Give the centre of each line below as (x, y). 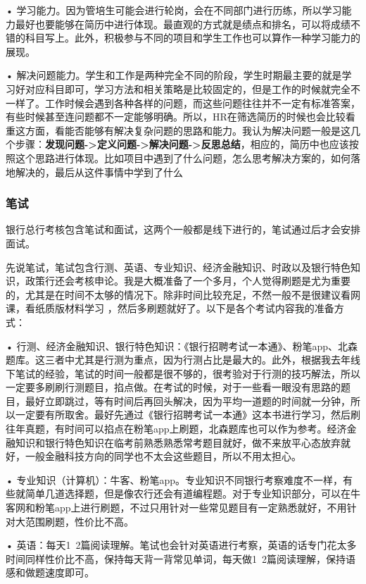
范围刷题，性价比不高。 (79, 521)
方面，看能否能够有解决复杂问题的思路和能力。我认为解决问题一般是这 (188, 130)
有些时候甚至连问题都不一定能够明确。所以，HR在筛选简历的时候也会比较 (176, 117)
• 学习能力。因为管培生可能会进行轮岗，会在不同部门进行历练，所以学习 (174, 10)
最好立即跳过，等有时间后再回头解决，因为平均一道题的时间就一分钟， (188, 400)
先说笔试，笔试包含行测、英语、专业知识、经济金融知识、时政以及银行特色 (178, 267)
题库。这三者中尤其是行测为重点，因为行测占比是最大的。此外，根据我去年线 (183, 360)
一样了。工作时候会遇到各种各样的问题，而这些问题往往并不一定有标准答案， (183, 102)
